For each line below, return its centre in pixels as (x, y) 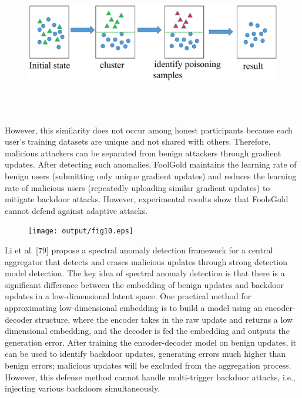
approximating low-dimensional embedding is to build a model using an (134, 307)
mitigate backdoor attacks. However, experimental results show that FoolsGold (147, 199)
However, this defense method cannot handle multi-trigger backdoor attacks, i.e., (150, 377)
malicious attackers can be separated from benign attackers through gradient (143, 153)
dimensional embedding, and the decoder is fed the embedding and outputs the (147, 331)
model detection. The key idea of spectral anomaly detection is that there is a (145, 273)
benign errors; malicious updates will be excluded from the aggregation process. (148, 365)
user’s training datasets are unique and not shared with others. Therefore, (138, 141)
